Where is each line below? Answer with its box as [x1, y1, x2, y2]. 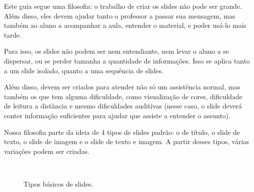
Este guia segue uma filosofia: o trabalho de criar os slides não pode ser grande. [4, 1, 242, 11]
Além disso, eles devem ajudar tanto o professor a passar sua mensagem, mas [4, 10, 235, 21]
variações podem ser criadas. [4, 146, 90, 156]
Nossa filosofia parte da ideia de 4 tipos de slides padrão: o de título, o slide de [4, 127, 240, 137]
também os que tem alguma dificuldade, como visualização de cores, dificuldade [4, 91, 243, 101]
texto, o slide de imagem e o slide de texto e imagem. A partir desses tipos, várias [4, 136, 250, 147]
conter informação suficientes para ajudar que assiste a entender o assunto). [4, 110, 231, 120]
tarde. [4, 29, 22, 40]
